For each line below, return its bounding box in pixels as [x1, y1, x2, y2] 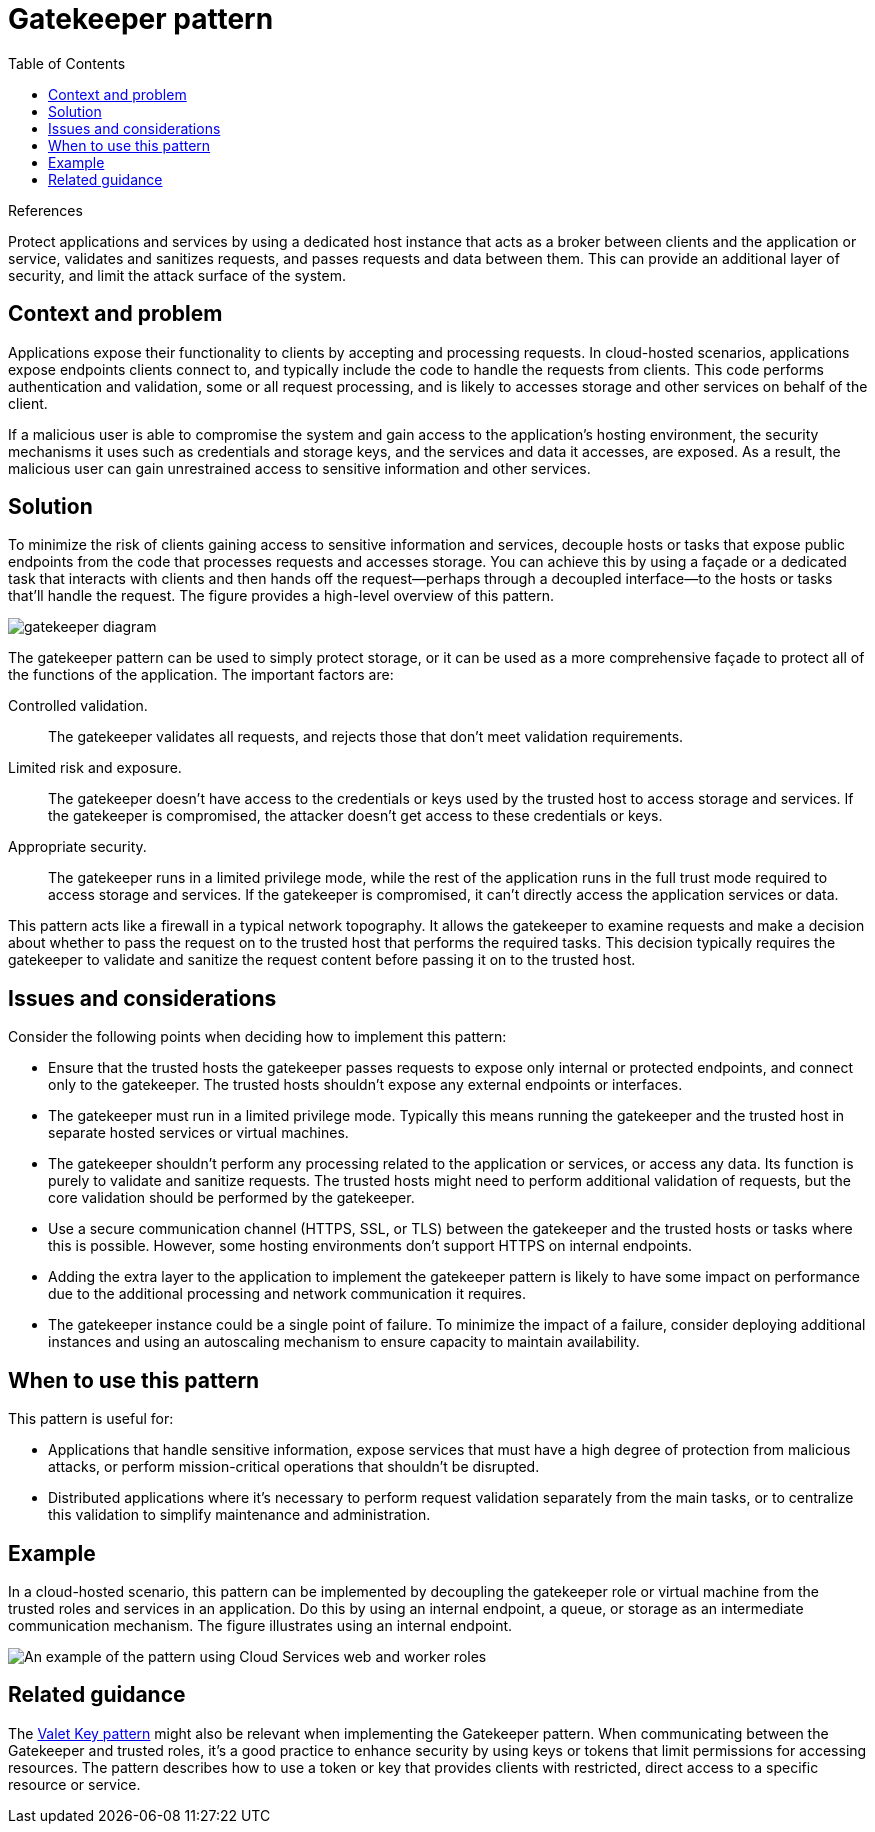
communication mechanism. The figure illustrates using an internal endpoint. [8, 1616, 513, 1634]
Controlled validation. [8, 697, 148, 715]
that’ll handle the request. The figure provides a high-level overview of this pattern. [8, 587, 554, 605]
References [8, 201, 83, 219]
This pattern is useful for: [8, 1410, 174, 1428]
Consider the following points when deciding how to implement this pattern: [8, 1028, 507, 1046]
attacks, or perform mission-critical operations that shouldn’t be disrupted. [48, 1458, 540, 1476]
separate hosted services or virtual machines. [48, 1124, 349, 1142]
